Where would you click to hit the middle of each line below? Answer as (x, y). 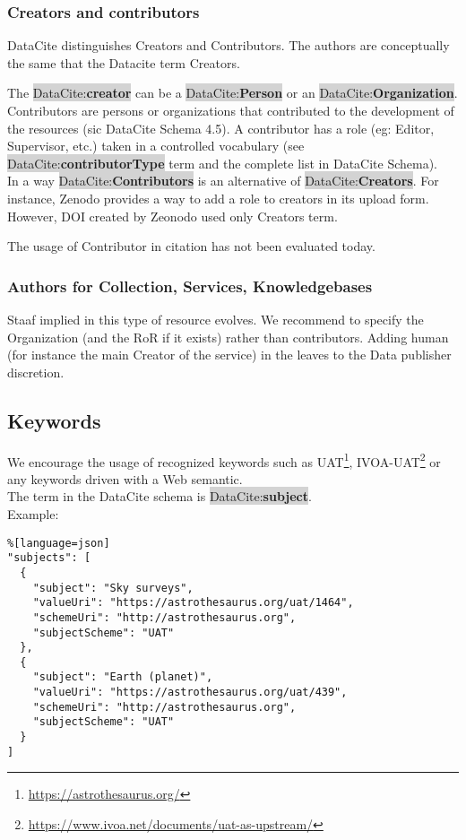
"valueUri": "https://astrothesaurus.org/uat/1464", (193, 603)
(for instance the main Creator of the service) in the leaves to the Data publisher (229, 355)
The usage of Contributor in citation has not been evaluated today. (191, 246)
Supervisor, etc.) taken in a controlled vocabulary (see (156, 146)
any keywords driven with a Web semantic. (125, 478)
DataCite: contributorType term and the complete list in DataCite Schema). (223, 163)
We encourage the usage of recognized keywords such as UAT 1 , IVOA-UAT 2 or (224, 460)
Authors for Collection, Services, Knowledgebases (190, 286)
